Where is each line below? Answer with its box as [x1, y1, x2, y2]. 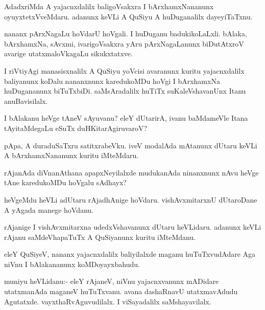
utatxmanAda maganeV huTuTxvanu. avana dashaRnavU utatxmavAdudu [4, 286, 238, 297]
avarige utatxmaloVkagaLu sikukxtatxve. [4, 48, 133, 59]
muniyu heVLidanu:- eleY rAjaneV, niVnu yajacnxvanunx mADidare [4, 276, 219, 286]
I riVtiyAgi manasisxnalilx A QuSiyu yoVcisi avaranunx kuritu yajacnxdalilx [4, 65, 245, 76]
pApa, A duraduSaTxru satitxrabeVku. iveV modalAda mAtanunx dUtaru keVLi [4, 140, 257, 150]
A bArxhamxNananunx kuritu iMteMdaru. [4, 150, 139, 161]
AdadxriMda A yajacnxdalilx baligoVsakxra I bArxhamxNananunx [4, 1, 214, 11]
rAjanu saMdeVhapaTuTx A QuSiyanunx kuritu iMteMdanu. [4, 231, 196, 242]
